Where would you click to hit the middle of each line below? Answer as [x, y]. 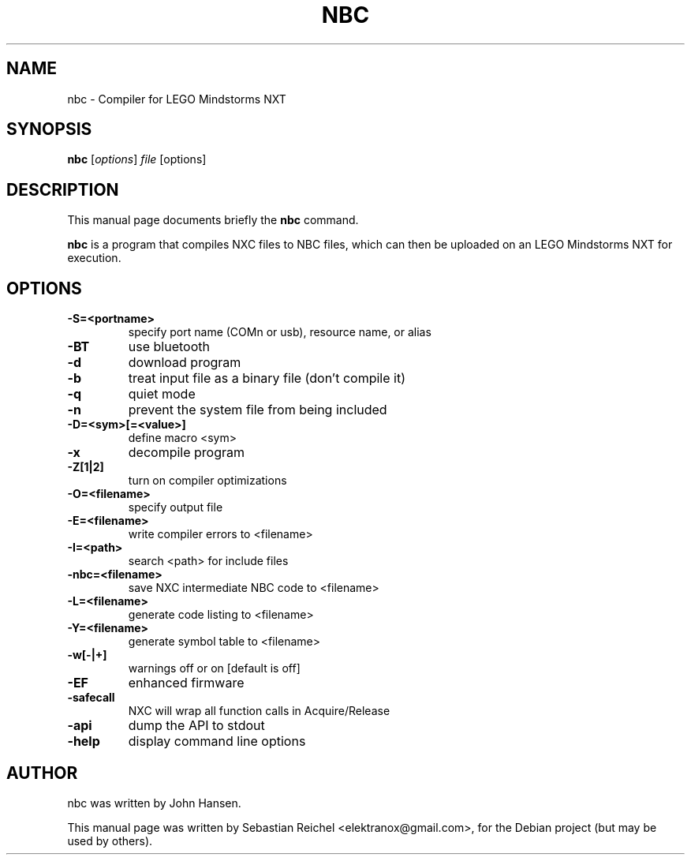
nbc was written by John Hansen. [154, 803]
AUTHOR [42, 773]
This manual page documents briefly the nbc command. [213, 220]
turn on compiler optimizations [207, 481]
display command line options [217, 741]
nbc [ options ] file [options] [137, 159]
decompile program [187, 453]
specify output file [176, 507]
